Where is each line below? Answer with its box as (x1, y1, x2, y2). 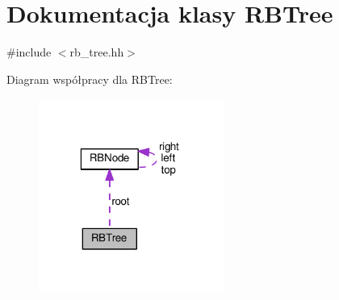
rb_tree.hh (69, 44, 124, 60)
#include (6, 44, 52, 60)
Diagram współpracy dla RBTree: (6, 70, 173, 87)
